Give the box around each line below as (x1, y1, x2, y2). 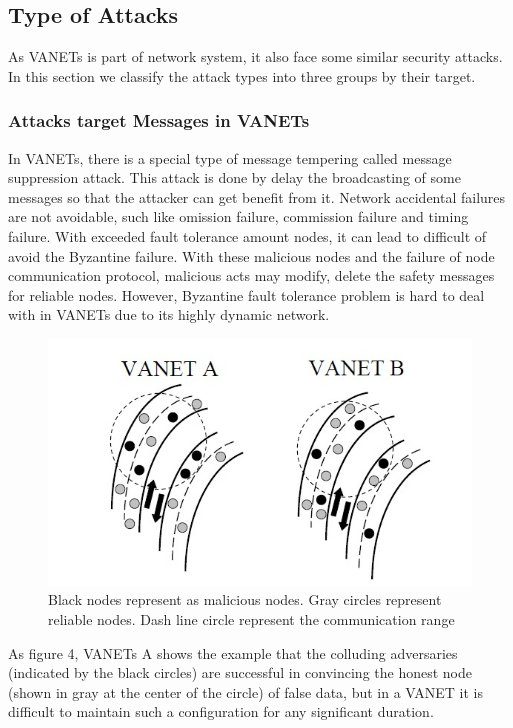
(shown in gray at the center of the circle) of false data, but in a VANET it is (8, 681, 483, 702)
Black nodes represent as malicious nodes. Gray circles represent (48, 589, 442, 610)
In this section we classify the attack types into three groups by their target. (8, 65, 476, 86)
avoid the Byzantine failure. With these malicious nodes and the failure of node (8, 245, 495, 266)
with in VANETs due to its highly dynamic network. (8, 304, 330, 325)
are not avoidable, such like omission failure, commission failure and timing (8, 206, 469, 227)
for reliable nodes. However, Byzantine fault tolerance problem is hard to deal (8, 284, 485, 305)
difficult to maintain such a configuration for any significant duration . (8, 701, 434, 722)
